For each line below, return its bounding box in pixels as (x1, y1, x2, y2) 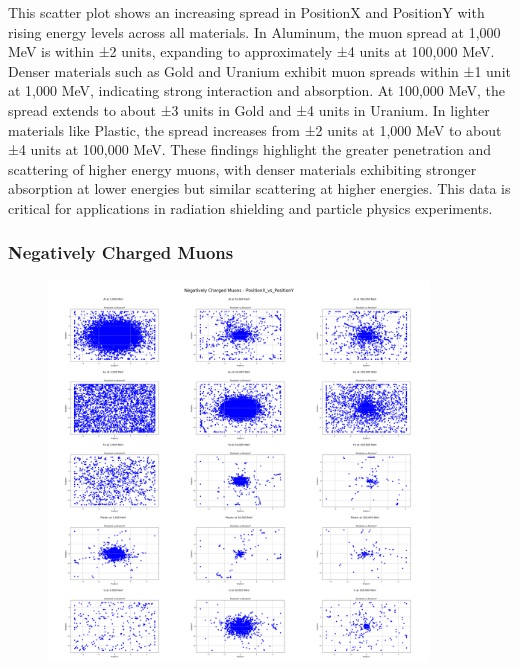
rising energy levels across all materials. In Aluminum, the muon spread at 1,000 (8, 21, 501, 42)
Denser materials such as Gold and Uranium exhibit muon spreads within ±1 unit (8, 60, 511, 81)
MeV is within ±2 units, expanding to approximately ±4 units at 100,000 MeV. (8, 41, 495, 62)
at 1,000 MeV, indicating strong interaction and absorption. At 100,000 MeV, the (8, 80, 505, 101)
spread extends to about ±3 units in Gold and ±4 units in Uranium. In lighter (8, 99, 490, 120)
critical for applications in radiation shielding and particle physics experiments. (8, 197, 493, 218)
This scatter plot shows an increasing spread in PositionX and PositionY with (8, 2, 485, 22)
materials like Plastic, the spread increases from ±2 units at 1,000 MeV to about (8, 119, 502, 140)
